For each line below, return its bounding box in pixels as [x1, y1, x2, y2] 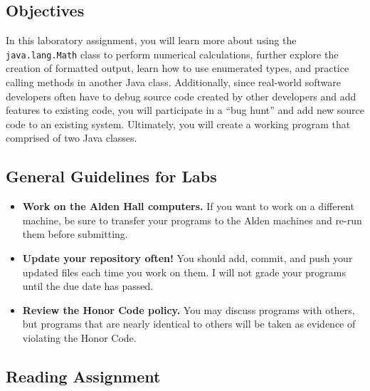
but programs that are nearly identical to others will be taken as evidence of [22, 316, 356, 331]
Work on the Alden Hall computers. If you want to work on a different [22, 199, 354, 214]
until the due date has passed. [22, 278, 154, 293]
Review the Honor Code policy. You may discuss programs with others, [22, 302, 355, 317]
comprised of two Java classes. [6, 130, 137, 145]
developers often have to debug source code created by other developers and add [6, 88, 356, 103]
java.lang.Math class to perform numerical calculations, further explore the [6, 46, 339, 61]
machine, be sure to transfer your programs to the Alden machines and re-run [22, 212, 362, 227]
